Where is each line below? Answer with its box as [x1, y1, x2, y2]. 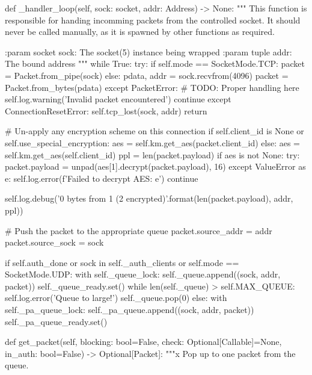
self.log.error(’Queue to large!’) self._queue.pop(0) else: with [5, 291, 227, 304]
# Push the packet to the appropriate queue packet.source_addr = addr [5, 224, 272, 237]
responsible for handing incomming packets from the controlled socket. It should [5, 13, 301, 26]
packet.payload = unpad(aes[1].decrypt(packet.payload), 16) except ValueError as [5, 160, 306, 173]
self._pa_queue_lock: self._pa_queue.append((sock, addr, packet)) [5, 303, 254, 316]
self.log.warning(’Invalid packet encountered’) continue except [5, 93, 231, 105]
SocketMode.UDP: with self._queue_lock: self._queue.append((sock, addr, [5, 268, 281, 280]
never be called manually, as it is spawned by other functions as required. [5, 25, 275, 38]
